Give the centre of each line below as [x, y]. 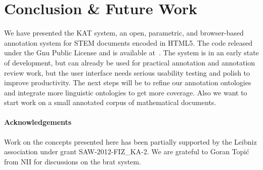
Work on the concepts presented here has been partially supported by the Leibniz [130, 141]
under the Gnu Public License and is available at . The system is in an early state [131, 53]
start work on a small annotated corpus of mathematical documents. [110, 102]
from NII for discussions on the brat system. [73, 161]
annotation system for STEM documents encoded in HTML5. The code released [128, 42]
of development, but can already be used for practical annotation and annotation [130, 62]
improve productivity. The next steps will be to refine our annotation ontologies [128, 82]
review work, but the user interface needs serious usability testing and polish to [127, 72]
